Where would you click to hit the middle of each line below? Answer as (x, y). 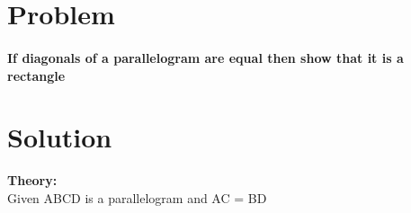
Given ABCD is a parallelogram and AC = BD (137, 197)
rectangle (36, 75)
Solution (60, 137)
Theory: (32, 180)
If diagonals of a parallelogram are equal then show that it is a (205, 57)
